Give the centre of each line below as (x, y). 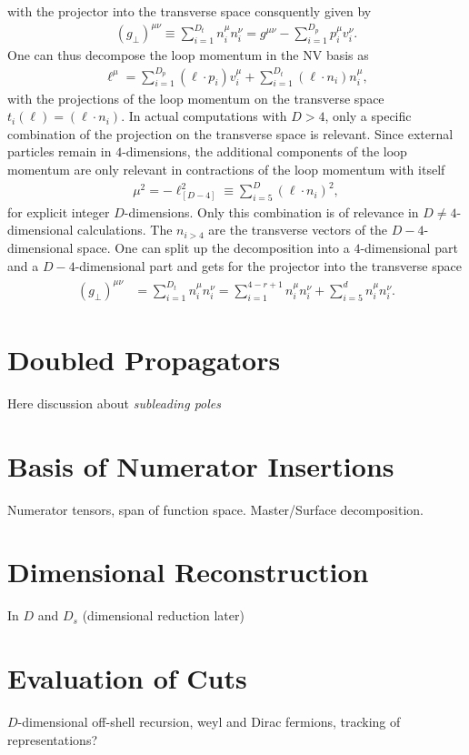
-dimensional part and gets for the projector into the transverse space (268, 265)
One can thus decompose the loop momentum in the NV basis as (188, 55)
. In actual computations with (204, 116)
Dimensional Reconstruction (188, 572)
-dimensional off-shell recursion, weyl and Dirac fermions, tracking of (209, 722)
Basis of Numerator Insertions (201, 465)
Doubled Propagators (144, 360)
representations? (53, 739)
